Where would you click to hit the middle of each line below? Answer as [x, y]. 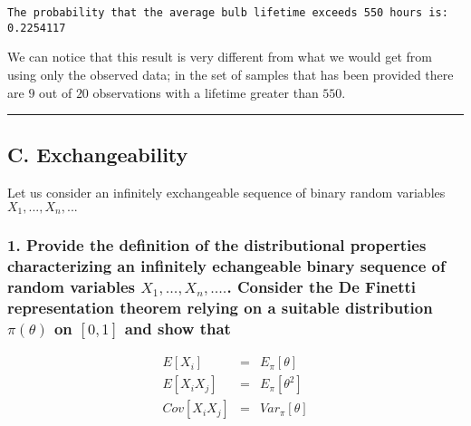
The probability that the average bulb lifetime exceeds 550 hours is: [228, 13]
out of [56, 92]
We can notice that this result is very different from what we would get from [220, 57]
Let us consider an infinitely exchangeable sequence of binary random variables [226, 193]
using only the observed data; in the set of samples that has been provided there [231, 74]
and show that [178, 328]
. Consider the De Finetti [322, 287]
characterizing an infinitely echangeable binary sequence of [226, 266]
